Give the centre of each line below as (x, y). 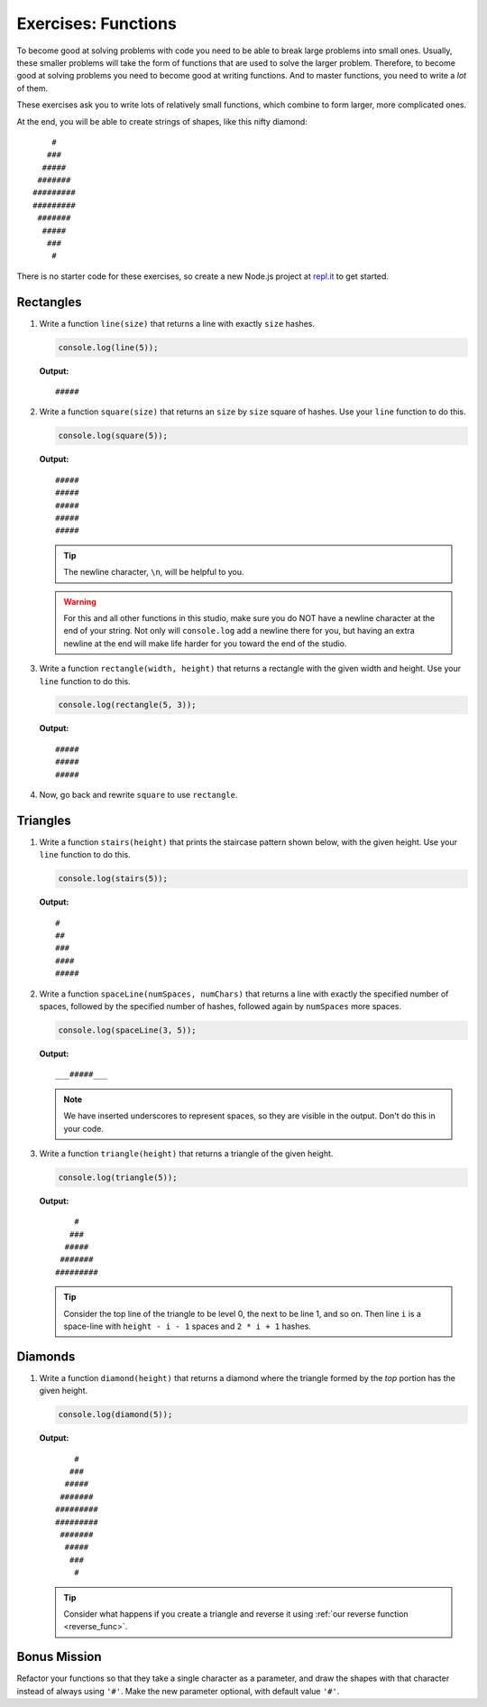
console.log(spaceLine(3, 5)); (128, 1030)
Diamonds (46, 1356)
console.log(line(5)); (108, 347)
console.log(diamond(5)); (115, 1415)
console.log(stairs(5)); (113, 879)
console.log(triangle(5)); (118, 1177)
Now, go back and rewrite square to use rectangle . (138, 795)
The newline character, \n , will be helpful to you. (154, 572)
